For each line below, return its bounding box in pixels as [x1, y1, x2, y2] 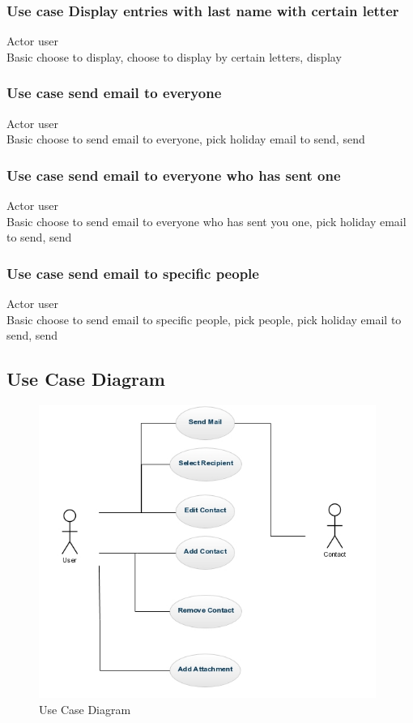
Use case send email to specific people [6, 263, 259, 283]
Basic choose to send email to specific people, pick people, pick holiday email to [6, 310, 402, 327]
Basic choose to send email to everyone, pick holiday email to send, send [6, 130, 365, 148]
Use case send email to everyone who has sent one [6, 165, 341, 185]
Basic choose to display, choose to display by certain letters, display [6, 48, 342, 65]
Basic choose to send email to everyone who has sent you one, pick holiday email [6, 212, 407, 229]
